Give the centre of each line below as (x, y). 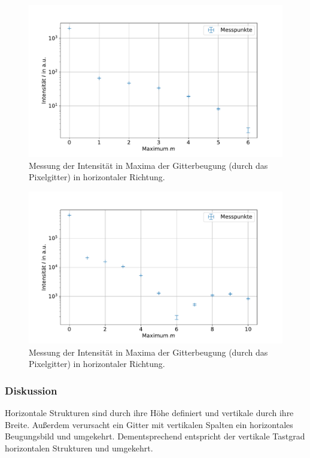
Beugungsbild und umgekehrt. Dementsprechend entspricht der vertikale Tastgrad (155, 436)
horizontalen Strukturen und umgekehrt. (79, 448)
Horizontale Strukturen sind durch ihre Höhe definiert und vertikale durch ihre (149, 413)
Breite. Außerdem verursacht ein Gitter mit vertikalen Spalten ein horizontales (149, 424)
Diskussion (31, 390)
